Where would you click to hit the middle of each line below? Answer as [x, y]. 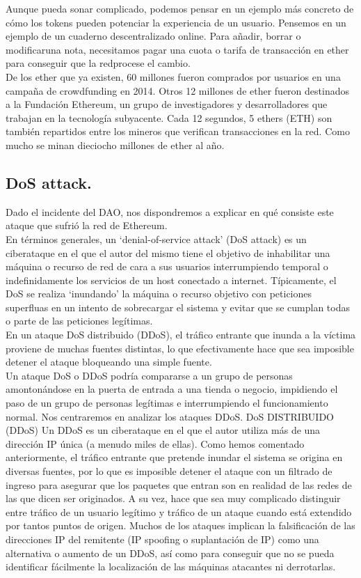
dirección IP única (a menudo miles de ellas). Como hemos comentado [155, 443]
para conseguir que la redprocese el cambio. [98, 63]
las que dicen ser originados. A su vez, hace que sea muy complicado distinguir [173, 498]
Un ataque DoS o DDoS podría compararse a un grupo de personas [149, 375]
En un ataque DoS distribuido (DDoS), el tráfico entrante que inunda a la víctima [181, 335]
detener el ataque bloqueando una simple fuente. [109, 362]
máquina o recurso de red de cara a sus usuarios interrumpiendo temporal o [167, 266]
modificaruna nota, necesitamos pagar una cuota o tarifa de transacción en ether [177, 49]
